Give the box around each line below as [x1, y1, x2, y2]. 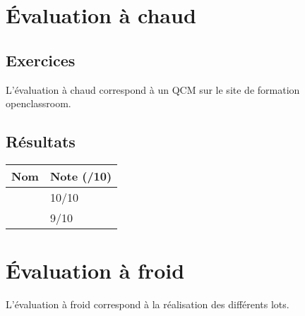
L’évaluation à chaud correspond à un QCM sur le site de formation [6, 82, 300, 97]
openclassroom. [6, 96, 71, 111]
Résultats [6, 130, 76, 152]
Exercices [6, 49, 76, 71]
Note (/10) [49, 167, 112, 184]
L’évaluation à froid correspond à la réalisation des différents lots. [6, 297, 289, 312]
